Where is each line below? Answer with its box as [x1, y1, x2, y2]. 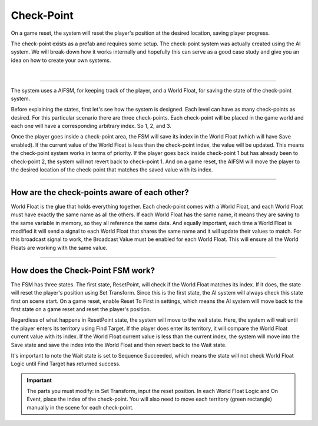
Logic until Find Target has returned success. [11, 360, 121, 368]
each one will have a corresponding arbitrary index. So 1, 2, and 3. [11, 123, 172, 130]
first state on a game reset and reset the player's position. [11, 305, 151, 312]
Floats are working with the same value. [11, 244, 108, 251]
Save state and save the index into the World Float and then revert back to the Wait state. [11, 341, 227, 348]
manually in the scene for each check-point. [26, 404, 134, 411]
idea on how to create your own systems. [11, 57, 111, 64]
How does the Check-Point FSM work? [11, 265, 155, 275]
